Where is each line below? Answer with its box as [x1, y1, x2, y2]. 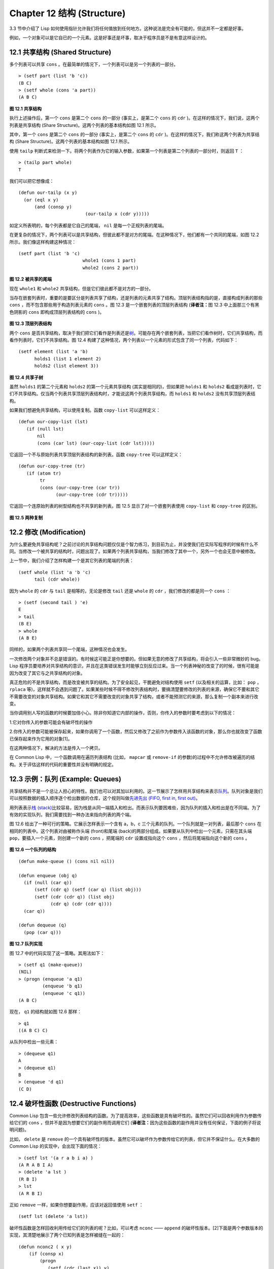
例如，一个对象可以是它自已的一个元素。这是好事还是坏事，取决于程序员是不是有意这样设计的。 [9, 35, 210, 41]
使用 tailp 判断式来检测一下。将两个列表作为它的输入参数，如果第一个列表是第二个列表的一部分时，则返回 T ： [9, 148, 244, 154]
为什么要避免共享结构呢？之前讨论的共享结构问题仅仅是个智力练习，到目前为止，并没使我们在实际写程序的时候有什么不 [9, 541, 258, 547]
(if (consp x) [28, 1251, 64, 1256]
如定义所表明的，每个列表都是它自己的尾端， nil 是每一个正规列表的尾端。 [9, 222, 167, 228]
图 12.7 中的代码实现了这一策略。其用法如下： [9, 950, 105, 956]
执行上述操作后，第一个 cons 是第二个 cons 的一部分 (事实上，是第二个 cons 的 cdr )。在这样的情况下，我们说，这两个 [9, 115, 260, 121]
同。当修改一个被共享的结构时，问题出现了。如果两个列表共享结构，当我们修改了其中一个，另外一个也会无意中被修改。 [9, 548, 258, 554]
